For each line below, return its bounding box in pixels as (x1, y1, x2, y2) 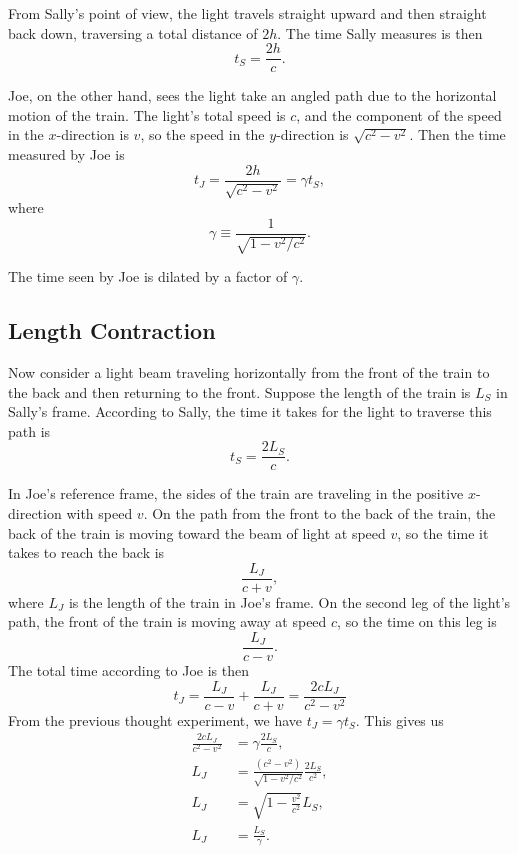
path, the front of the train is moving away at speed (8, 611, 327, 632)
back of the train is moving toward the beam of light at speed (8, 522, 386, 543)
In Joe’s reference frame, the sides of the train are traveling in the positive (8, 483, 464, 504)
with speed (66, 502, 133, 523)
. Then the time (409, 124, 506, 145)
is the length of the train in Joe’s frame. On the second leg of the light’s (68, 591, 511, 612)
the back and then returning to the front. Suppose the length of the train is (8, 381, 471, 402)
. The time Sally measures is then (277, 22, 483, 43)
